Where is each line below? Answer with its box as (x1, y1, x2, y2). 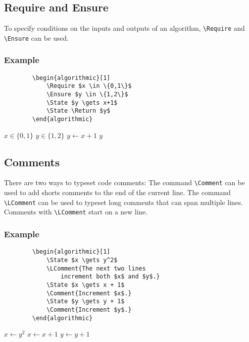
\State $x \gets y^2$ (46, 256, 118, 264)
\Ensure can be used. (4, 32, 69, 43)
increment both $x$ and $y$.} (60, 273, 160, 280)
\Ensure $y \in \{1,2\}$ (46, 91, 128, 98)
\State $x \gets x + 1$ (46, 281, 125, 288)
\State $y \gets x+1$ (46, 99, 118, 106)
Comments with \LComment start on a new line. (4, 206, 148, 217)
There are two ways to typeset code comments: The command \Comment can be (4, 177, 245, 188)
